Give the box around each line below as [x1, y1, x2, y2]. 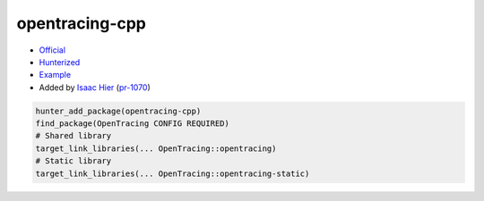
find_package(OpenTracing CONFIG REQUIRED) [35, 119, 230, 129]
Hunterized [39, 56, 81, 67]
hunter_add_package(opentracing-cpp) [35, 105, 202, 116]
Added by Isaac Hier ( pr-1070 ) [39, 81, 151, 93]
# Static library [35, 156, 112, 166]
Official [39, 45, 66, 55]
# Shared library [35, 130, 112, 141]
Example [39, 70, 72, 80]
